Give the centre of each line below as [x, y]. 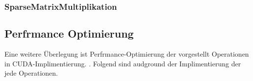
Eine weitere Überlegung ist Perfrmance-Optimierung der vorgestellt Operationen [127, 54]
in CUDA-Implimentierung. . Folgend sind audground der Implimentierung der [123, 63]
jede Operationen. [31, 73]
